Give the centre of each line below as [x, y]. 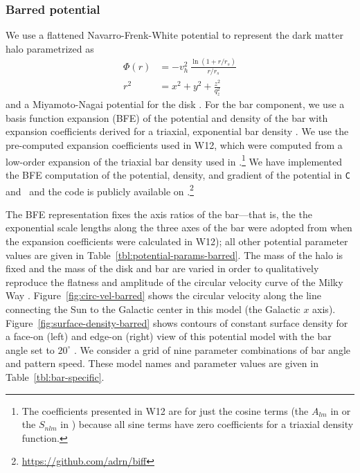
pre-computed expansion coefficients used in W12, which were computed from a [174, 145]
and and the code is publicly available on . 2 [100, 190]
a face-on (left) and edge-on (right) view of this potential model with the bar [169, 336]
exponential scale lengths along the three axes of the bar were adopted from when [179, 227]
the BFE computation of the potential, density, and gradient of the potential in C [178, 174]
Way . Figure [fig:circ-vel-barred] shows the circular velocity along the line [164, 295]
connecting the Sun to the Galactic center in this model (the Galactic [153, 309]
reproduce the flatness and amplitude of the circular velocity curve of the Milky [174, 282]
